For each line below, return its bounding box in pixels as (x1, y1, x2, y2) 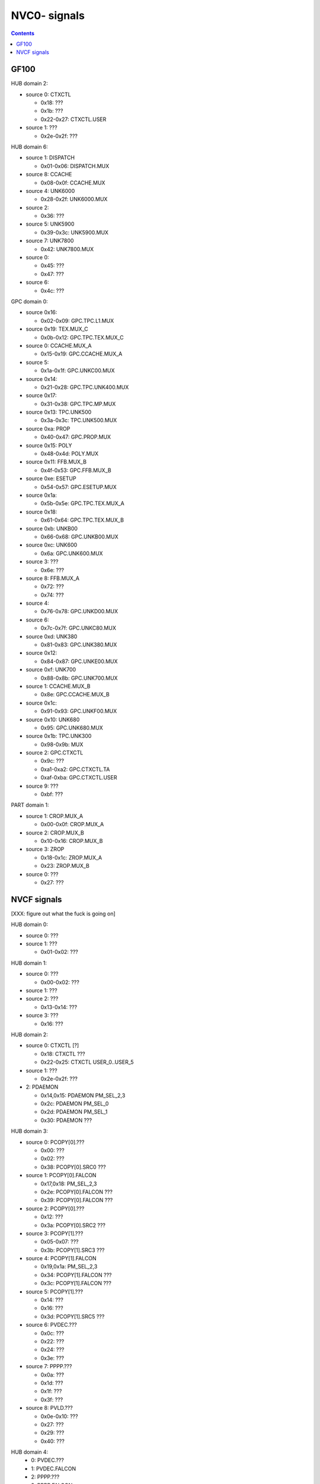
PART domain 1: (11, 801, 49, 808)
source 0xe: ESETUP (25, 475, 76, 482)
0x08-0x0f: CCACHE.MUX (40, 179, 105, 186)
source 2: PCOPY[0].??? (25, 1205, 85, 1212)
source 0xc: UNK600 (25, 541, 78, 548)
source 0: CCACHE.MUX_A (25, 342, 92, 349)
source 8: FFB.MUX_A (25, 575, 80, 582)
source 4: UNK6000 (25, 187, 75, 194)
